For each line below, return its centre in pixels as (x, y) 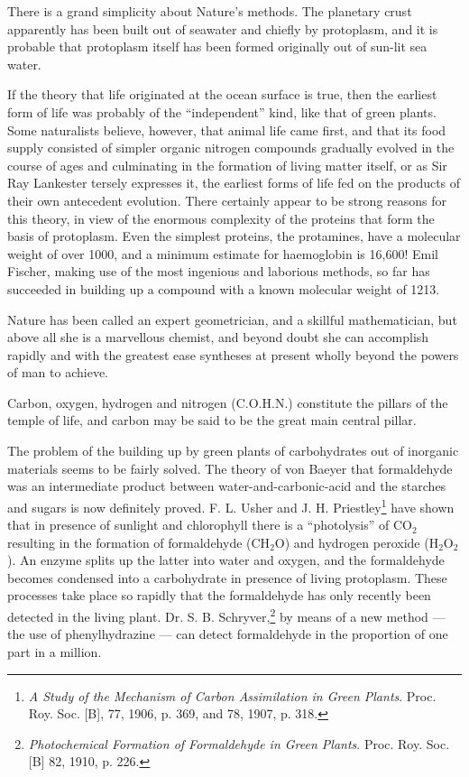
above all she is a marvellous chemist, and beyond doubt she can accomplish (218, 337)
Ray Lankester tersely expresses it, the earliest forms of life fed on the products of (234, 183)
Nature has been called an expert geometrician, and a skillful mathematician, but (232, 319)
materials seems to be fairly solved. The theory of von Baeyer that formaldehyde (230, 468)
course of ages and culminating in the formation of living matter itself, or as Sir (227, 165)
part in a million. (55, 651)
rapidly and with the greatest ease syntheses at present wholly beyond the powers (233, 354)
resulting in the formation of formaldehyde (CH (139, 542)
